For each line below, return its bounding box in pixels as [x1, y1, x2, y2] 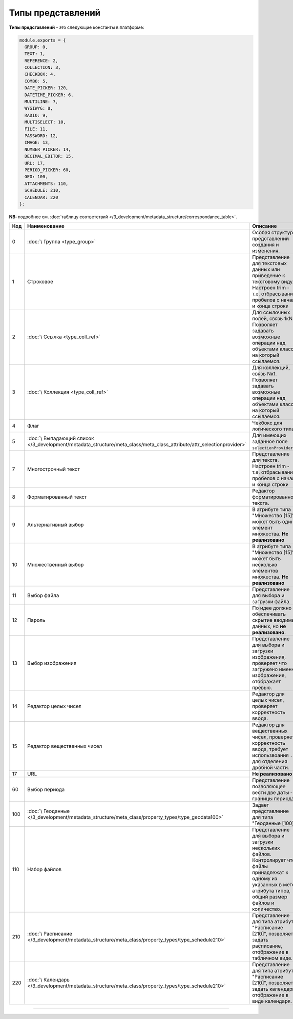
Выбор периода [27, 786, 65, 793]
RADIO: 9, [24, 112, 48, 118]
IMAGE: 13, [24, 140, 51, 145]
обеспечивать [252, 611, 286, 617]
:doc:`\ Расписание [27, 930, 73, 937]
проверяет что [252, 660, 287, 667]
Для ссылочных [252, 309, 291, 316]
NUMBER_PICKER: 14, [24, 146, 71, 152]
